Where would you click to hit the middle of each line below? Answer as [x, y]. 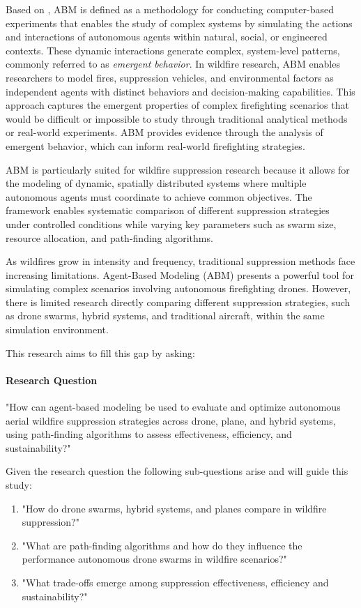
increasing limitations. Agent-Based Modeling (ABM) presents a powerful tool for [180, 274]
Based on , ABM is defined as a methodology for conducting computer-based [170, 9]
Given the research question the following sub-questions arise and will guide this [177, 471]
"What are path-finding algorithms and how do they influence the [162, 545]
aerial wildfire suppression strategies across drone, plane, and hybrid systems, [171, 420]
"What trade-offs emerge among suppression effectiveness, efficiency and [175, 582]
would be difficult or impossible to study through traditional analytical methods [177, 118]
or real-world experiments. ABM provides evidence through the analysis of [164, 132]
